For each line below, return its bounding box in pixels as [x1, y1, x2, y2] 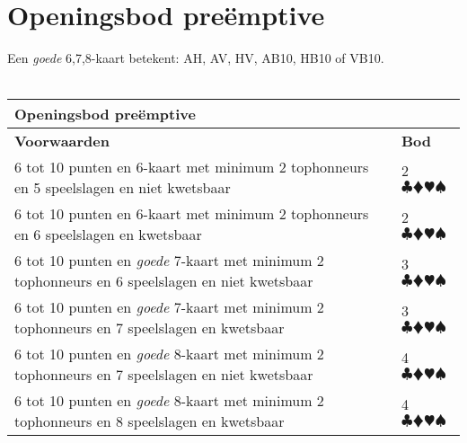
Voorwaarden [14, 130, 110, 152]
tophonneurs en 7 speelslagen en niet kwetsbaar [14, 364, 313, 385]
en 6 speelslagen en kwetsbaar [14, 224, 202, 245]
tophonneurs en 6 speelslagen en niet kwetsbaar [14, 270, 313, 292]
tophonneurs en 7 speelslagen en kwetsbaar [14, 317, 285, 339]
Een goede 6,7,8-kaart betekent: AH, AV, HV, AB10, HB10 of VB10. [7, 49, 384, 67]
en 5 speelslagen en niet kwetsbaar [14, 177, 231, 199]
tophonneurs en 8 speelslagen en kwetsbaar [14, 411, 285, 432]
